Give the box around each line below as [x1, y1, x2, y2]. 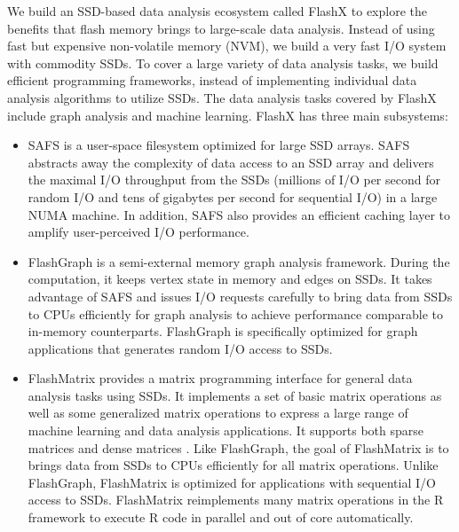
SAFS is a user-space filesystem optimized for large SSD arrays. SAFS [28, 136, 410, 154]
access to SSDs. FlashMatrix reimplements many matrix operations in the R [28, 490, 444, 509]
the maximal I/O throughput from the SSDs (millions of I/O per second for [28, 170, 440, 189]
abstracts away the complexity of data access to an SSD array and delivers [28, 153, 434, 171]
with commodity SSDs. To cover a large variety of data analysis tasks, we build [7, 53, 439, 72]
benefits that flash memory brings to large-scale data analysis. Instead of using [7, 19, 435, 37]
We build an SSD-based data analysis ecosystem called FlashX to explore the [7, 2, 427, 20]
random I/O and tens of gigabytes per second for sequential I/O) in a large [28, 187, 438, 206]
